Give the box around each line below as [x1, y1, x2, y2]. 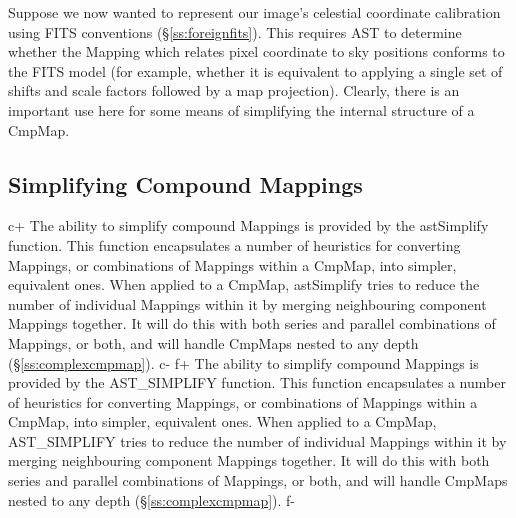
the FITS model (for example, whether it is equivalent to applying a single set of [8, 60, 503, 81]
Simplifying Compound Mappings [8, 168, 363, 199]
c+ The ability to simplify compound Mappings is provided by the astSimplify [8, 215, 489, 236]
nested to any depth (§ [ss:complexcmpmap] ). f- [8, 489, 296, 510]
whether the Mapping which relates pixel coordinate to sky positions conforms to [8, 41, 505, 62]
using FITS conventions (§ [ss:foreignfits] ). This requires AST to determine [8, 21, 462, 42]
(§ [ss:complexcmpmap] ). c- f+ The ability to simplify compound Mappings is [8, 352, 479, 373]
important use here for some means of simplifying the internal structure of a [8, 99, 475, 120]
